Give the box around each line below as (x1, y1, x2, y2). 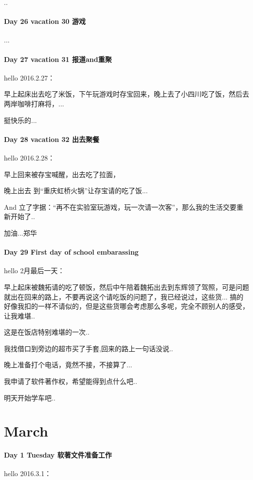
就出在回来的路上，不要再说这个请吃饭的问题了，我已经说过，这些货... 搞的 (4, 291, 244, 301)
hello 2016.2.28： (4, 152, 55, 162)
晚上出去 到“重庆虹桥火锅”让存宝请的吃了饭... (4, 185, 148, 196)
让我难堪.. (4, 310, 35, 320)
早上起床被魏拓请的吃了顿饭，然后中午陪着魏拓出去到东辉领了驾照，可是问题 (4, 281, 249, 292)
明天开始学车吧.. (4, 392, 55, 402)
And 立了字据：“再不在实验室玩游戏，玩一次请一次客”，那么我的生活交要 (4, 201, 236, 212)
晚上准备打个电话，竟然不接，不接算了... (4, 360, 132, 370)
